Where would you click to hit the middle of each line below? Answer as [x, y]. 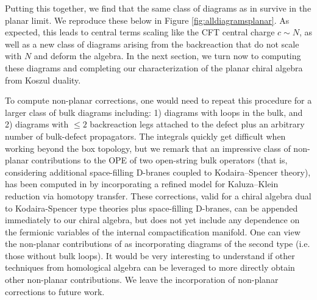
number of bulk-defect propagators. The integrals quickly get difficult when [145, 136]
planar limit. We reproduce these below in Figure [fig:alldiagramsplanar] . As [147, 20]
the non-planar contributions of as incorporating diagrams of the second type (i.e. [158, 244]
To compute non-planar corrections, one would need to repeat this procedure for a [158, 100]
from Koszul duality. [43, 80]
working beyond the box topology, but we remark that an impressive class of [148, 148]
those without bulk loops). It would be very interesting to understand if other [150, 255]
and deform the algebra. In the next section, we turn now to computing [167, 56]
